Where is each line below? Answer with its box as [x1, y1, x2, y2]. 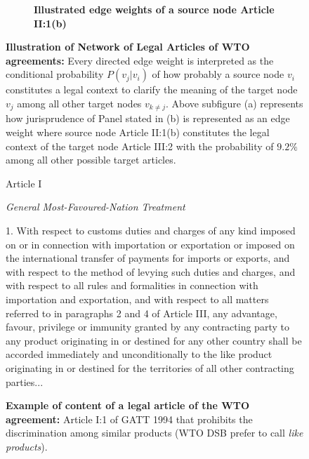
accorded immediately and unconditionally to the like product [6, 347, 272, 361]
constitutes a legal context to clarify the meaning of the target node [6, 82, 298, 97]
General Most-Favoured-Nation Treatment [6, 199, 185, 214]
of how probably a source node [152, 67, 284, 81]
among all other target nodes [17, 95, 142, 110]
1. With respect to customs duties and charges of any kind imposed [6, 222, 296, 237]
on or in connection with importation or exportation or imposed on [6, 237, 295, 251]
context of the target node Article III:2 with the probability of [6, 138, 274, 153]
